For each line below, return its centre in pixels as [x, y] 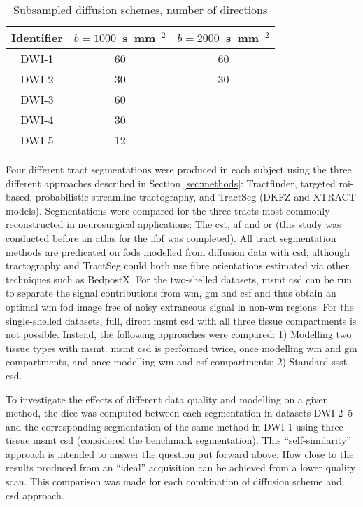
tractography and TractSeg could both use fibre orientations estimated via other [178, 265]
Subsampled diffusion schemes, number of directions [141, 9]
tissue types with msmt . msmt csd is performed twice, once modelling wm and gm [181, 347]
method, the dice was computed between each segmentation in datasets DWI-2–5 [179, 413]
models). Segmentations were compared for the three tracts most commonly [168, 210]
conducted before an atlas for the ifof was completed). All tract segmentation [171, 237]
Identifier [37, 38]
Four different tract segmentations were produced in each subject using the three [179, 169]
